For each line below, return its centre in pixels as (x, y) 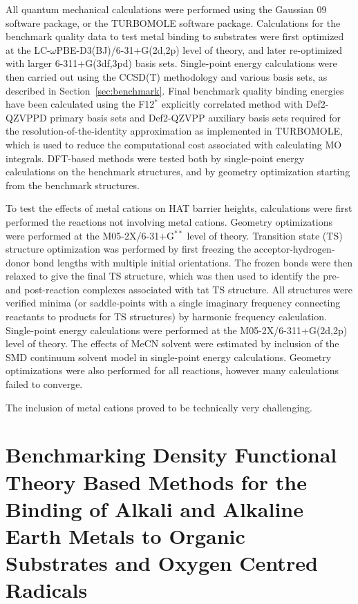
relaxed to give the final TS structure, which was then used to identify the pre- (173, 276)
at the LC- (28, 49)
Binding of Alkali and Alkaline (155, 508)
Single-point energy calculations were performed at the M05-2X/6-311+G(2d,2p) (177, 330)
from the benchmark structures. (73, 185)
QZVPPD (26, 117)
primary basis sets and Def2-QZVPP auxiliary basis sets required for (196, 117)
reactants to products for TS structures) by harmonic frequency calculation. (166, 316)
